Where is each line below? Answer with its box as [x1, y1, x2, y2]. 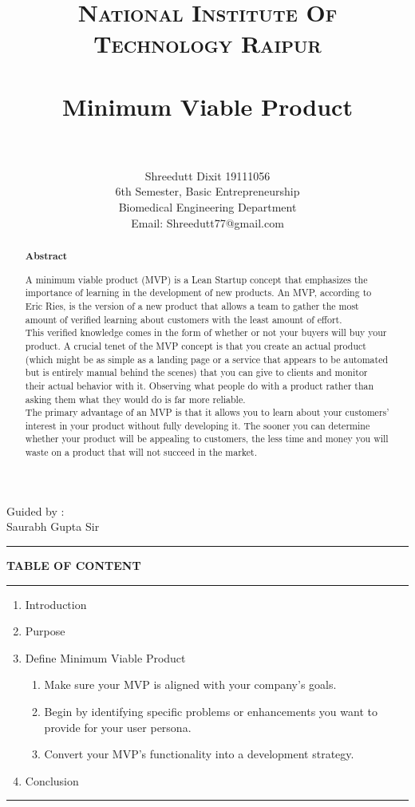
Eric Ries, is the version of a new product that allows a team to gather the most [25, 299, 359, 312]
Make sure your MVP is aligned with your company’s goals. [44, 676, 337, 693]
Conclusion [25, 772, 79, 789]
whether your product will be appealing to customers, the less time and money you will [25, 432, 389, 445]
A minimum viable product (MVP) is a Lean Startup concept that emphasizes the [25, 272, 368, 286]
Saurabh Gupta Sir [6, 518, 100, 535]
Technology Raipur [93, 27, 322, 60]
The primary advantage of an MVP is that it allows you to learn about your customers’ [25, 405, 389, 419]
